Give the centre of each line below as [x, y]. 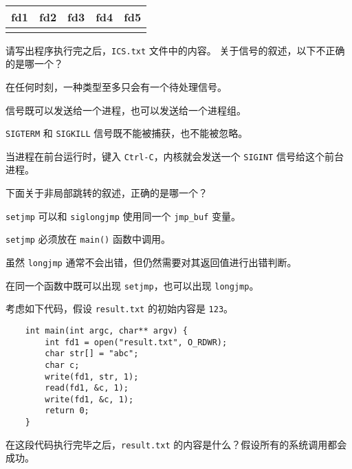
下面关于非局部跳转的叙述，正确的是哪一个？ [107, 193]
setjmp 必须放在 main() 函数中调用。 [88, 239]
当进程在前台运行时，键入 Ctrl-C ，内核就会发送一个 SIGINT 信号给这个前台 [175, 156]
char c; [62, 365]
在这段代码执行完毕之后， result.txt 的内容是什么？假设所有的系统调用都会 [176, 444]
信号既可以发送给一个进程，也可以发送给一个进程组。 [126, 110]
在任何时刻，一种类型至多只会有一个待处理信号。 [116, 86]
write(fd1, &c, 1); [89, 399]
